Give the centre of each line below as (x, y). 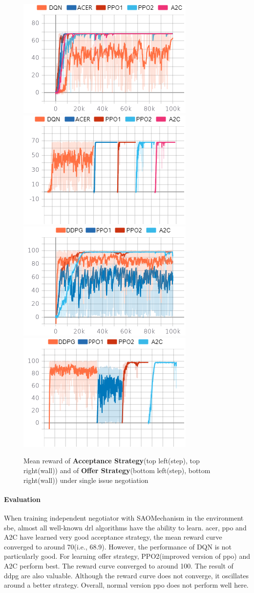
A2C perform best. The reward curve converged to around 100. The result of (119, 565)
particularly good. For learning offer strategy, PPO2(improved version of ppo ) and (127, 556)
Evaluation (22, 499)
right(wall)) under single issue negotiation (86, 480)
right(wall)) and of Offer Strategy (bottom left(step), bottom (117, 470)
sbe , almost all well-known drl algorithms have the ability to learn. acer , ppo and (125, 527)
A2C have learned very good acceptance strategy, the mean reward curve (113, 537)
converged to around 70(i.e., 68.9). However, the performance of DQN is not (118, 546)
